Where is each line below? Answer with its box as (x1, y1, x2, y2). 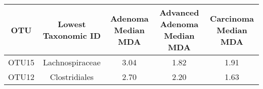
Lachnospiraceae (43, 56, 101, 68)
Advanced (159, 7, 199, 18)
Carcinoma (210, 12, 254, 24)
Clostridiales (50, 71, 94, 82)
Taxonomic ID (42, 30, 101, 41)
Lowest (58, 18, 86, 30)
